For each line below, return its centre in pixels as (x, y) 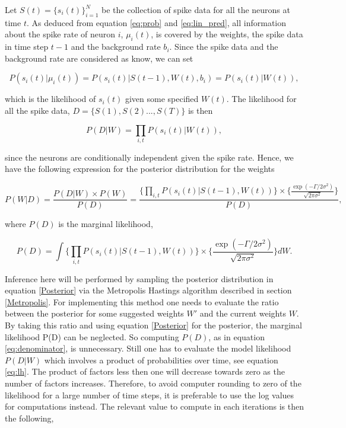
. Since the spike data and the (224, 47)
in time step (27, 47)
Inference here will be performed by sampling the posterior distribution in (139, 278)
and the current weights (243, 313)
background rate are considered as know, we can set (99, 58)
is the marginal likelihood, (106, 224)
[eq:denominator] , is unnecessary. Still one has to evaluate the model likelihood (148, 348)
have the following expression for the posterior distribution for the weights (140, 169)
